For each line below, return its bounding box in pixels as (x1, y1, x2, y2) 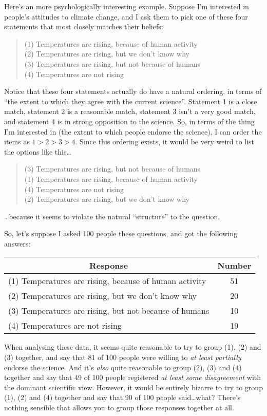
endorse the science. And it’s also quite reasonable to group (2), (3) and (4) (4, 362, 242, 372)
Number (217, 259, 252, 272)
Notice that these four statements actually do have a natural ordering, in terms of (4, 86, 262, 97)
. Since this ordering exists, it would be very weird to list (75, 136, 255, 147)
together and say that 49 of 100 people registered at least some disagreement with (4, 372, 261, 383)
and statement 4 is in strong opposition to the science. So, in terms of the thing (4, 116, 255, 126)
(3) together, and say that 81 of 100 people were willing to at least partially (4, 352, 241, 363)
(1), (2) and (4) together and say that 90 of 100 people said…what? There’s (4, 392, 241, 403)
